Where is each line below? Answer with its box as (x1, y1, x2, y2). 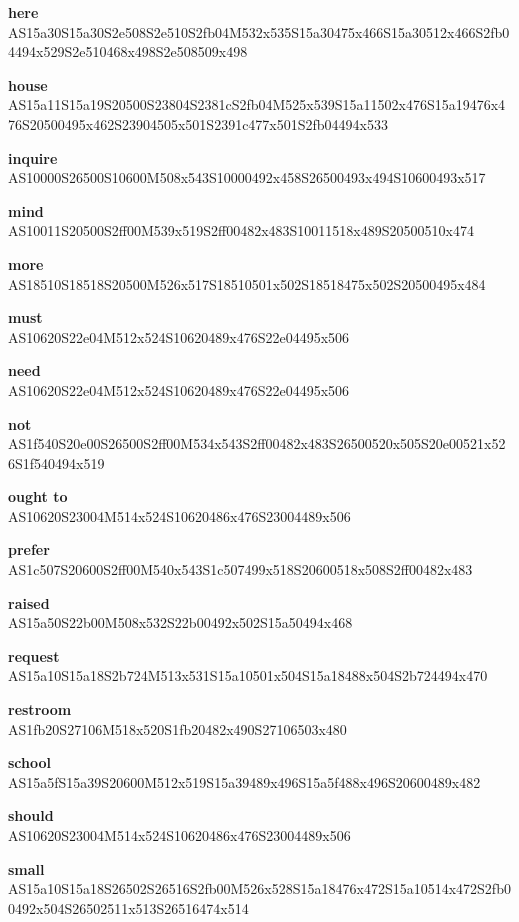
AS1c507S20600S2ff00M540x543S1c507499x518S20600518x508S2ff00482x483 (8, 559, 473, 580)
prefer (8, 539, 50, 560)
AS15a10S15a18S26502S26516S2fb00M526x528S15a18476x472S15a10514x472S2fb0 (8, 878, 511, 899)
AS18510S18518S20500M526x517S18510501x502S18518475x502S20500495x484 (8, 273, 486, 294)
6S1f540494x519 (8, 452, 105, 473)
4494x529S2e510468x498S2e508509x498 (8, 41, 248, 62)
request (8, 645, 60, 666)
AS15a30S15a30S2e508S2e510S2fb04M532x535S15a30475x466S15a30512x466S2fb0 (8, 21, 510, 42)
